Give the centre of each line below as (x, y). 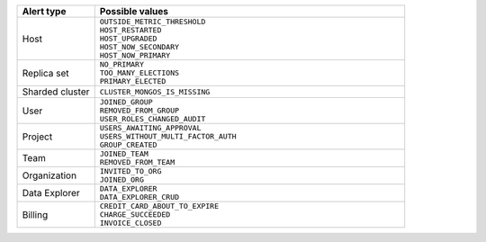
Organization (49, 175)
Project (37, 137)
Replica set (45, 73)
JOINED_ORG (121, 180)
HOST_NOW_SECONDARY (139, 47)
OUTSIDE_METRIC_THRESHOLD (153, 22)
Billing (35, 214)
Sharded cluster (56, 92)
